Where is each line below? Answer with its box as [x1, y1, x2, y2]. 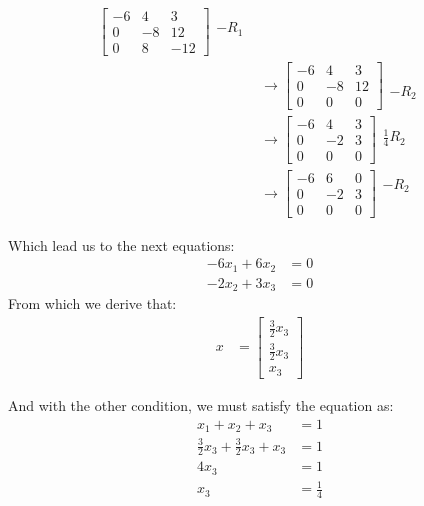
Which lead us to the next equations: [8, 234, 235, 255]
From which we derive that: [8, 293, 177, 314]
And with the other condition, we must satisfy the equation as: [8, 394, 394, 415]
